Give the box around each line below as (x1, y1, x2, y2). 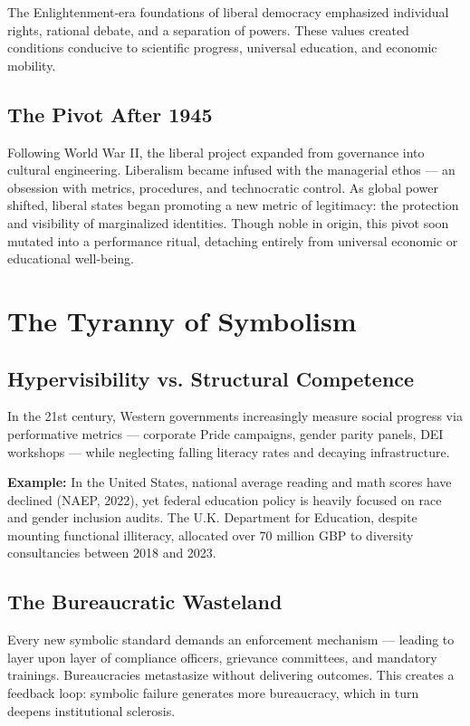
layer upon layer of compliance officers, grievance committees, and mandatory (7, 647, 437, 666)
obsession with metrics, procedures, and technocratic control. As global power (7, 177, 438, 196)
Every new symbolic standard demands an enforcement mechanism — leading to (7, 630, 455, 649)
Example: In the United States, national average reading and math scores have (7, 473, 452, 492)
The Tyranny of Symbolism (7, 301, 357, 339)
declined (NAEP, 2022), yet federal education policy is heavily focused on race (7, 490, 442, 509)
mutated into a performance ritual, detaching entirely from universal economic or (7, 231, 458, 250)
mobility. (7, 55, 56, 74)
